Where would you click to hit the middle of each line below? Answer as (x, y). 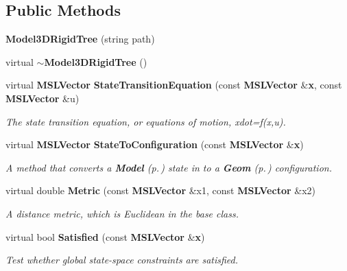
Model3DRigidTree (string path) (80, 39)
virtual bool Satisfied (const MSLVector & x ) (105, 236)
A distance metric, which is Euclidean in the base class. (122, 213)
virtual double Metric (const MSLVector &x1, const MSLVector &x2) (161, 190)
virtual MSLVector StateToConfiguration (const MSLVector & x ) (155, 144)
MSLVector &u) (43, 98)
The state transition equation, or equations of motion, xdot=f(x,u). (146, 121)
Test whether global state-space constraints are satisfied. (122, 260)
